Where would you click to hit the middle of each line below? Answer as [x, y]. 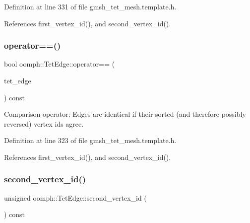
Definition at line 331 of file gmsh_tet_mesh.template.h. [90, 6]
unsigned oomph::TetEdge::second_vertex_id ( [75, 197]
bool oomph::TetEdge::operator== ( [60, 64]
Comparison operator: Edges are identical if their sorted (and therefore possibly [125, 114]
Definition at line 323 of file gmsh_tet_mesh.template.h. [90, 140]
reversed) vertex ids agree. [44, 123]
